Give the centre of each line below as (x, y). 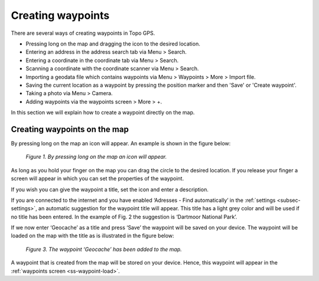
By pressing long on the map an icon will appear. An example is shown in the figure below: (121, 143)
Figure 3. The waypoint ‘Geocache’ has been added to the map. (104, 249)
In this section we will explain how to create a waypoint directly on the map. (103, 113)
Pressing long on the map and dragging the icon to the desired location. (113, 44)
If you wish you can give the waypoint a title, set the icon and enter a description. (110, 189)
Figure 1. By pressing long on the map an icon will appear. (96, 157)
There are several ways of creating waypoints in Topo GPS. (83, 33)
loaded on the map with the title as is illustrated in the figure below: (92, 236)
